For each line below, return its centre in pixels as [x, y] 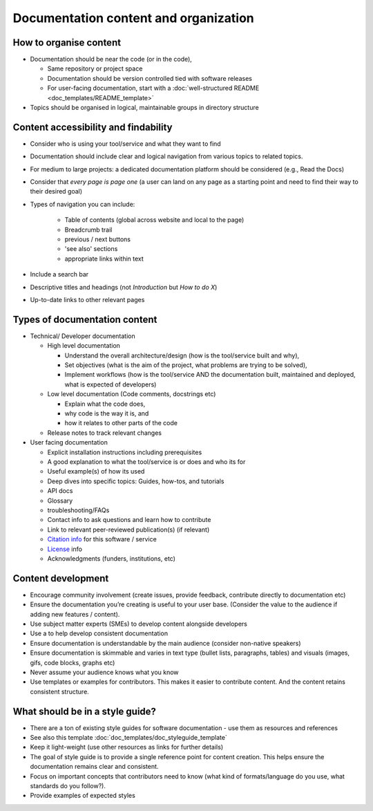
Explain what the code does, [105, 404]
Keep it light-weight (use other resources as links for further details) [127, 747]
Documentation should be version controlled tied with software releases [150, 78]
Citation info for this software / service [102, 539]
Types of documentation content [85, 319]
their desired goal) [56, 192]
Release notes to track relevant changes [105, 433]
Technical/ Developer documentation [83, 336]
